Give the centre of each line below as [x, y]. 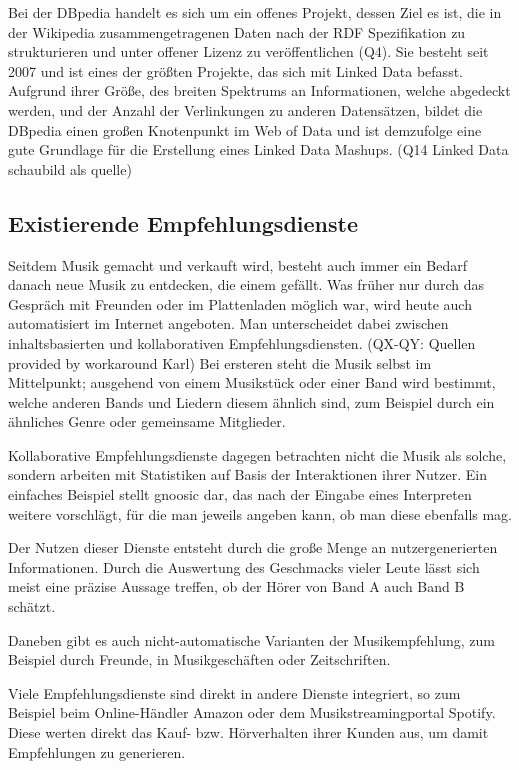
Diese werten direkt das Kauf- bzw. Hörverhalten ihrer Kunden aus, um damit [248, 732]
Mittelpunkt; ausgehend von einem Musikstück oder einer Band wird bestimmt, [252, 382]
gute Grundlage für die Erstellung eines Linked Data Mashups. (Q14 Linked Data [258, 149]
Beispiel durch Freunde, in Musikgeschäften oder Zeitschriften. [199, 659]
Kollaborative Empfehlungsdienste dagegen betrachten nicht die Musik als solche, [257, 454]
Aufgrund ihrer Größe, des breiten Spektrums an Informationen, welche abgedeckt [259, 90]
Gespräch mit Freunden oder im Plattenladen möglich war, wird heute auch [240, 303]
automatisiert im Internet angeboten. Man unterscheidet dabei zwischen [228, 323]
